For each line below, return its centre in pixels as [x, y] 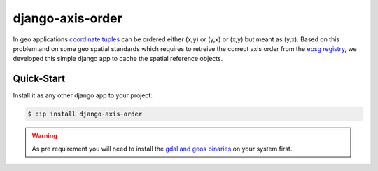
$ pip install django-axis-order [85, 114]
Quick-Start [39, 79]
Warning [44, 136]
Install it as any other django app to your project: [83, 95]
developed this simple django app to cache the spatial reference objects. [118, 59]
